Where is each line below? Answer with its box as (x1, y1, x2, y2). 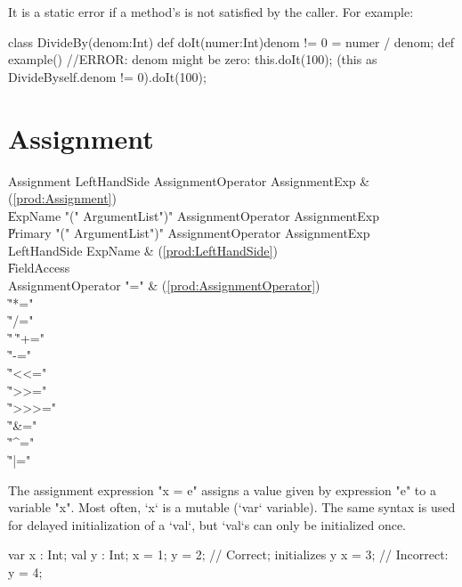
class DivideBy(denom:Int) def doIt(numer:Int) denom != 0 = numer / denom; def (8, 32, 455, 51)
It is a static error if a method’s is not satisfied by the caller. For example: (8, 3, 414, 20)
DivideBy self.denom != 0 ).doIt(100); (8, 67, 207, 86)
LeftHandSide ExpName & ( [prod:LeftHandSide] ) (8, 241, 278, 259)
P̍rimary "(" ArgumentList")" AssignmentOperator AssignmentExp (8, 224, 370, 242)
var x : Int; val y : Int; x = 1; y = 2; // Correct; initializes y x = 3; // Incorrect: (8, 545, 449, 564)
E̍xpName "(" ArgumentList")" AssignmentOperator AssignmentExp (8, 206, 379, 224)
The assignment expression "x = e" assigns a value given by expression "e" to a (8, 480, 436, 499)
